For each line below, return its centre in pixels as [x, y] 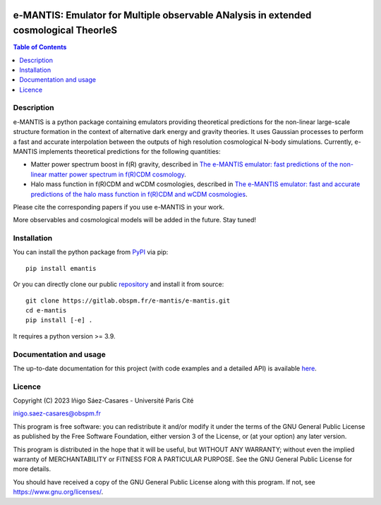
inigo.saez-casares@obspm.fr [57, 413]
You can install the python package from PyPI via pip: [91, 252]
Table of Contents [40, 47]
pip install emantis [61, 268]
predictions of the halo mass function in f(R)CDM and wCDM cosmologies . [139, 194]
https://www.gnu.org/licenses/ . [58, 492]
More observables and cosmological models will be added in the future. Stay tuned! [135, 220]
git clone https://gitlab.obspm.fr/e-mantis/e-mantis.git [128, 300]
